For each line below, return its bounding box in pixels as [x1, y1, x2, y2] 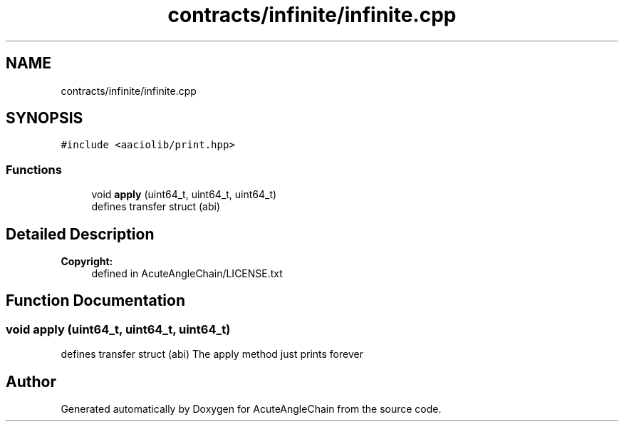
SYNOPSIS [6, 109, 83, 128]
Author [6, 372, 56, 391]
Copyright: [61, 255, 113, 268]
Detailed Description [6, 225, 155, 243]
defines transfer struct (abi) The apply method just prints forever [61, 348, 363, 361]
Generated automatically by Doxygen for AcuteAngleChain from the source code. [61, 403, 442, 416]
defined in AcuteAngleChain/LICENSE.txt [91, 267, 283, 280]
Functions [6, 162, 62, 177]
